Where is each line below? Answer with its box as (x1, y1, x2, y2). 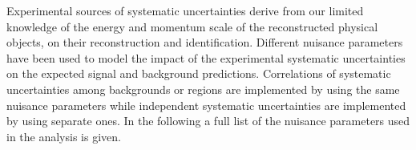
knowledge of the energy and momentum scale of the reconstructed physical (6, 18, 378, 34)
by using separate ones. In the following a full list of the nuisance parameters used (6, 112, 410, 129)
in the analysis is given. (6, 128, 121, 144)
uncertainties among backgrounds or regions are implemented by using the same (6, 80, 400, 97)
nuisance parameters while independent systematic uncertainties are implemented (6, 96, 406, 113)
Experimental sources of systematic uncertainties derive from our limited (6, 2, 364, 18)
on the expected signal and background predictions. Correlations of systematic (6, 65, 391, 82)
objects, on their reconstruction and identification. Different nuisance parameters (6, 34, 403, 51)
